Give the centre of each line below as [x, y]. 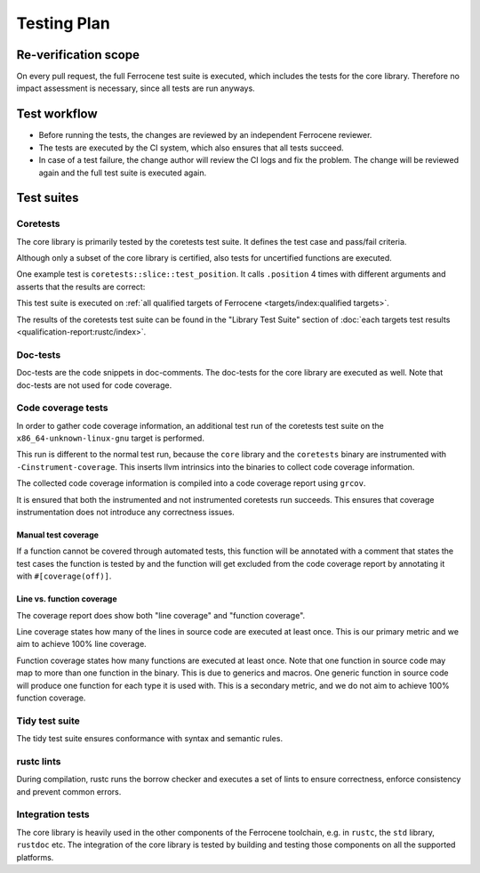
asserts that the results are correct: [81, 287]
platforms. [35, 857]
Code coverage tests [62, 408]
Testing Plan [63, 23]
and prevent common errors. [69, 791]
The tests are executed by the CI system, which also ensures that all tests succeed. [191, 148]
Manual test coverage [58, 535]
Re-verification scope [78, 55]
